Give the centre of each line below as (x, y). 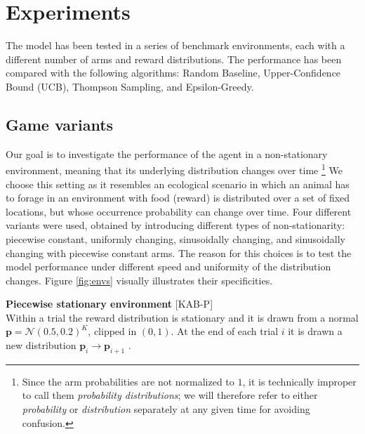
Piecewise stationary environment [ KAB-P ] (109, 304)
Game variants (60, 124)
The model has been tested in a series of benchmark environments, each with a (175, 45)
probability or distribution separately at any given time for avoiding (166, 409)
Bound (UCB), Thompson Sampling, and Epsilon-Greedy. (130, 86)
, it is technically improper (299, 381)
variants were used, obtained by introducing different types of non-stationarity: (175, 225)
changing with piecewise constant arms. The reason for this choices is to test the (179, 252)
